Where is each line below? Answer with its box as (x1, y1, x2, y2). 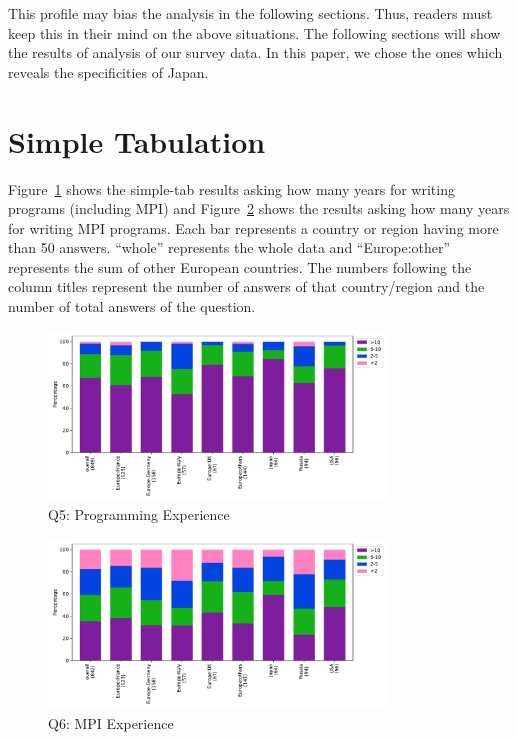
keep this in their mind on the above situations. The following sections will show (8, 22, 501, 43)
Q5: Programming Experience (48, 504, 230, 525)
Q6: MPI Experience (48, 712, 174, 733)
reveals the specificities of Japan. (8, 61, 209, 82)
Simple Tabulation (8, 120, 266, 161)
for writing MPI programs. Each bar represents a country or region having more (8, 217, 499, 238)
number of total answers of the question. (8, 296, 256, 317)
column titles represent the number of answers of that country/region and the (8, 276, 485, 297)
